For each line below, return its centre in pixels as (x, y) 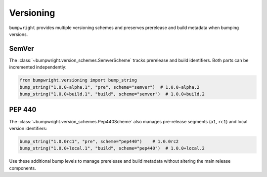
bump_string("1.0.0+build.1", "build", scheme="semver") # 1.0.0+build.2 (112, 94)
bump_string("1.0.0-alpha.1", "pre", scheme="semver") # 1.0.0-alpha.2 (110, 87)
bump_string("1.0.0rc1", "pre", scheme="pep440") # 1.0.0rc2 (99, 141)
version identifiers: (28, 128)
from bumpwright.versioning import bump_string (78, 80)
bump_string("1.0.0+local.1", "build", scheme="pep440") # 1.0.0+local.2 (112, 148)
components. (23, 168)
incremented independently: (38, 67)
